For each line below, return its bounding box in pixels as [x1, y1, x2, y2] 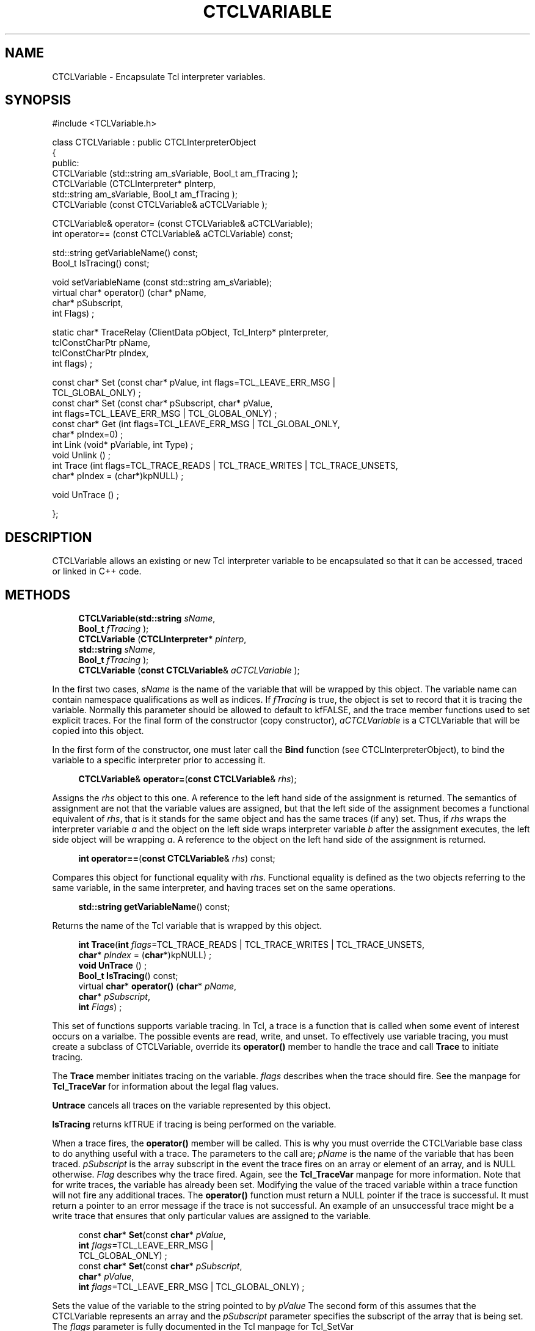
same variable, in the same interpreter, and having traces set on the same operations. [52, 882, 396, 893]
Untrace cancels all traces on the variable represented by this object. [52, 1100, 331, 1111]
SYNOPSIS [5, 92, 71, 108]
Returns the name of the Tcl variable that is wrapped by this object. [52, 920, 322, 931]
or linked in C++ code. [52, 566, 142, 577]
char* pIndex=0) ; [52, 429, 123, 440]
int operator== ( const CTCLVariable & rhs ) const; [78, 853, 275, 864]
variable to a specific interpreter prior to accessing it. [52, 755, 266, 766]
